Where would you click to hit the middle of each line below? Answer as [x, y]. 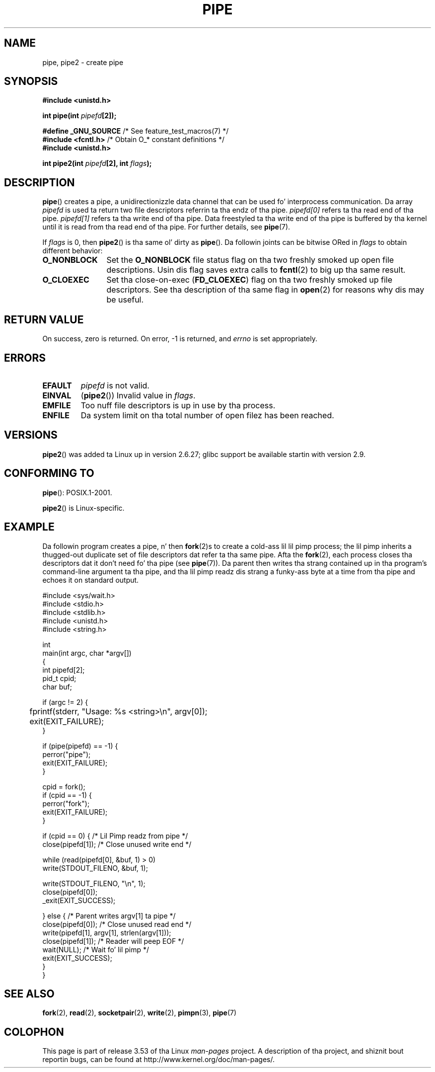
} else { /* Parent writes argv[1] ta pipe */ [109, 916]
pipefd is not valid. [115, 385]
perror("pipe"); [67, 754]
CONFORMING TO [49, 473]
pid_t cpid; [59, 678]
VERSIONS [31, 435]
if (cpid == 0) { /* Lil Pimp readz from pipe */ [115, 836]
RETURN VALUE [44, 319]
